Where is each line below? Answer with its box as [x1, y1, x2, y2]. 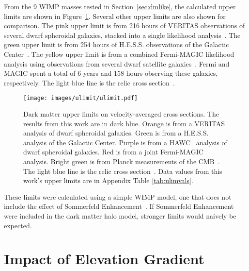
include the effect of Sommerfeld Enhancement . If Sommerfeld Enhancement [4, 201, 234, 211]
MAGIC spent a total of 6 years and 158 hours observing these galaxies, [4, 68, 218, 78]
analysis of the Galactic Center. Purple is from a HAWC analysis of [23, 137, 227, 147]
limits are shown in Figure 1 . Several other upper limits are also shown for [4, 11, 226, 21]
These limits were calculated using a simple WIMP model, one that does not [4, 191, 232, 202]
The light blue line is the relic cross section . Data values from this [23, 166, 222, 176]
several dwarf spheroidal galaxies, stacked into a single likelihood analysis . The [4, 30, 241, 40]
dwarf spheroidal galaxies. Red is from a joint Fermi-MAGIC [23, 147, 203, 157]
